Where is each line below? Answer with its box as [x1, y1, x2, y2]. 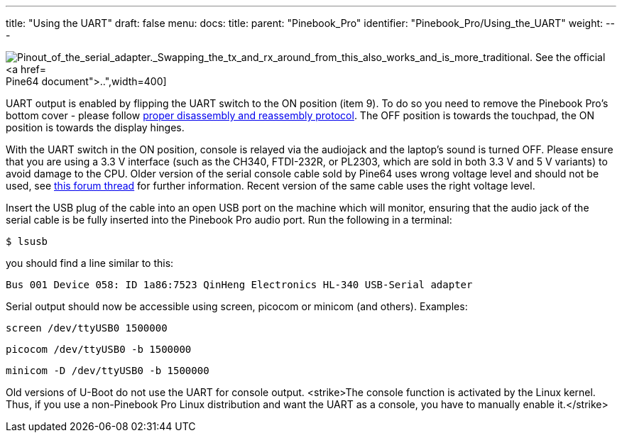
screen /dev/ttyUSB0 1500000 [6, 322, 168, 334]
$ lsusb [6, 236, 48, 247]
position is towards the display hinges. [6, 121, 185, 133]
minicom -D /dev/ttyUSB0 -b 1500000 [6, 365, 209, 376]
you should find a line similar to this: [6, 257, 174, 269]
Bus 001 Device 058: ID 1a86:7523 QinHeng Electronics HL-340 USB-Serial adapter [6, 279, 473, 290]
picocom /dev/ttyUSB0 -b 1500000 [6, 344, 192, 355]
